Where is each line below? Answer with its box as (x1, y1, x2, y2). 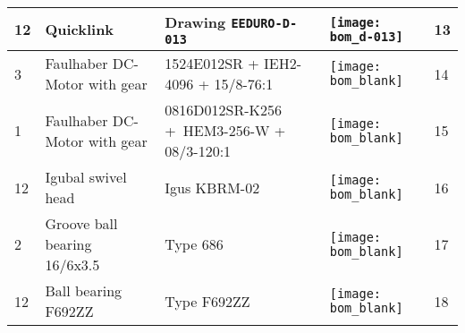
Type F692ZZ (165, 290, 250, 312)
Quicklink (45, 19, 114, 39)
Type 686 (165, 234, 224, 254)
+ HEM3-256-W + (165, 120, 286, 141)
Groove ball (45, 213, 118, 234)
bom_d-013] (329, 29, 403, 44)
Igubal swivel (45, 166, 127, 187)
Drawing (165, 12, 226, 32)
